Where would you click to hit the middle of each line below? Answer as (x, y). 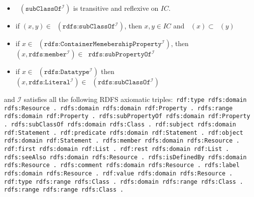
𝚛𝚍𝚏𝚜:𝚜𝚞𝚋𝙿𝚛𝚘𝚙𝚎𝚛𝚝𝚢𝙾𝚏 (120, 54)
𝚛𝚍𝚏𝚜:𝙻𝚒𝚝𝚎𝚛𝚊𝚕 (50, 82)
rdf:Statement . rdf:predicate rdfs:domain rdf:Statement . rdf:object (124, 133)
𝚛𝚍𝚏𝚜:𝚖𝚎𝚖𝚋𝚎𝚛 (48, 54)
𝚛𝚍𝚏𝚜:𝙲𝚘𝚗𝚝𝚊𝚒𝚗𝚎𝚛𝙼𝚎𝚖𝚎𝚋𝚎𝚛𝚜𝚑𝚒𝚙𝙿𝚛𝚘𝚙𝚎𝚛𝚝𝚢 (103, 44)
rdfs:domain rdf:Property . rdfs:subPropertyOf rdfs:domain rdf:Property (127, 116)
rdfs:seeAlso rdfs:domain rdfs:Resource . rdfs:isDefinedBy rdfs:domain (125, 157)
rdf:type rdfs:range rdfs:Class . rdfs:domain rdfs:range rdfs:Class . (124, 182)
